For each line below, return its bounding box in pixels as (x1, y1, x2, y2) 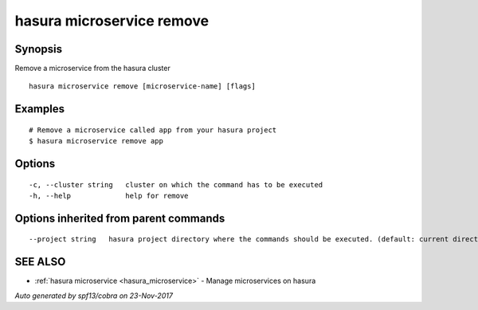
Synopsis (14, 42, 63, 56)
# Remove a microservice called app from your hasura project (29, 125, 277, 135)
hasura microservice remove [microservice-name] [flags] (29, 82, 257, 91)
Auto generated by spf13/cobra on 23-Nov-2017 (14, 291, 173, 300)
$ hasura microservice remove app (29, 136, 163, 146)
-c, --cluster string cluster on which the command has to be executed (29, 180, 323, 189)
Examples (14, 102, 65, 116)
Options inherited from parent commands (14, 211, 225, 225)
